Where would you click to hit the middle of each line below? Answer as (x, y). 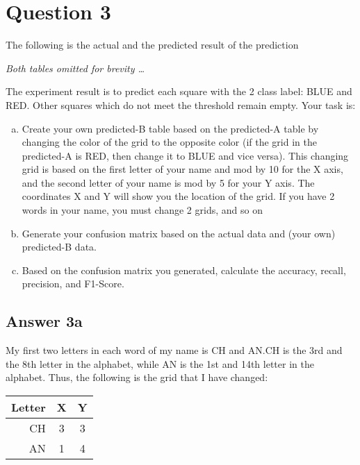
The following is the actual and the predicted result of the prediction (152, 45)
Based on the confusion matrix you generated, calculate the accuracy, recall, (184, 270)
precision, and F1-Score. (73, 284)
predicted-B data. (59, 247)
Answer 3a (44, 321)
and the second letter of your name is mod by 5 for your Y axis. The (168, 182)
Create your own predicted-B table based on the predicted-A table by (170, 128)
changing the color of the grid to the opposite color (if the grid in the (169, 142)
